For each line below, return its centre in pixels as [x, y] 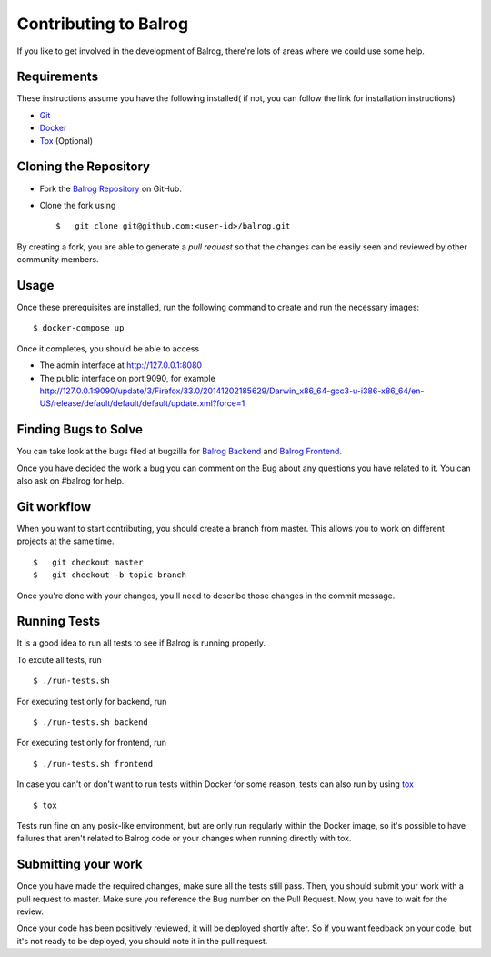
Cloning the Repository [83, 167]
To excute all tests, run [59, 659]
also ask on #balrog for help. [70, 481]
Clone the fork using [78, 205]
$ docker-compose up [79, 328]
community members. [58, 260]
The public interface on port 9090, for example [127, 378]
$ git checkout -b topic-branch [110, 575]
